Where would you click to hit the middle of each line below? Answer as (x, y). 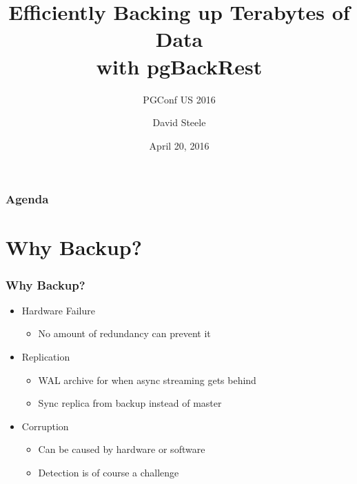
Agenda (27, 199)
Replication (46, 356)
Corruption (45, 426)
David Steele (179, 122)
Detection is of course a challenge (109, 472)
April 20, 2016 (179, 145)
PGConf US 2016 (179, 99)
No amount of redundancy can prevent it (124, 333)
